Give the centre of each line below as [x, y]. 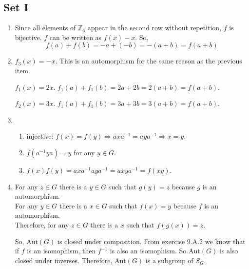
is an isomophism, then [61, 251]
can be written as [76, 37]
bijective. [28, 37]
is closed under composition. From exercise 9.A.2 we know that [152, 241]
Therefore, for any [42, 224]
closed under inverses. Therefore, [64, 260]
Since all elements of [45, 28]
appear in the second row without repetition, [154, 28]
